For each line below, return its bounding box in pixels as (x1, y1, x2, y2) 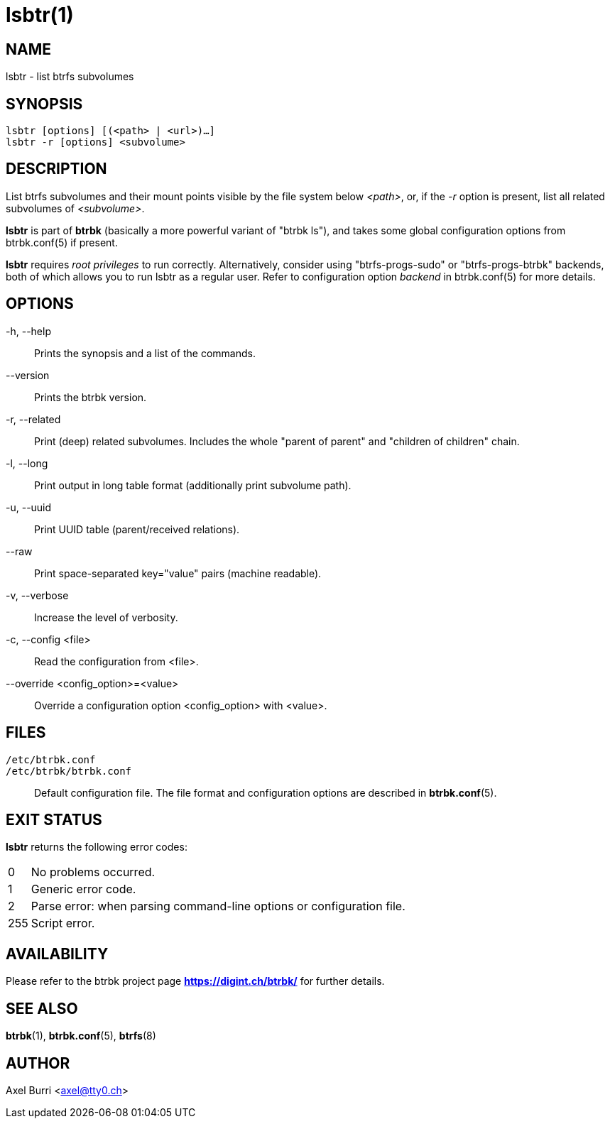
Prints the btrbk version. (34, 391, 147, 403)
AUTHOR (6, 1054, 70, 1072)
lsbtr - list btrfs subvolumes (6, 70, 134, 83)
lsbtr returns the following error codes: (6, 841, 187, 853)
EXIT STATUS (6, 810, 102, 829)
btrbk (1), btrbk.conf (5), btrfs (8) (6, 1030, 156, 1042)
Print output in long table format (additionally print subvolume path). (34, 479, 352, 491)
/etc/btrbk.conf (6, 753, 96, 765)
